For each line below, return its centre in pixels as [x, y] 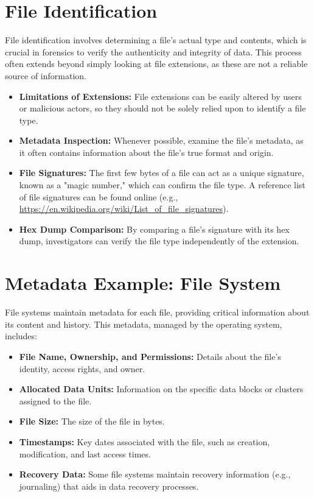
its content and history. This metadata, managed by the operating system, [144, 324]
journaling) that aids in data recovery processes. [109, 486]
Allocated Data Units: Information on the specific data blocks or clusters [161, 389]
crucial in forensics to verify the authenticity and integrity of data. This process [153, 51]
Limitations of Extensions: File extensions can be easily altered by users [160, 96]
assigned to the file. [55, 400]
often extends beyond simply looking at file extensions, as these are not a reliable [156, 64]
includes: [21, 336]
